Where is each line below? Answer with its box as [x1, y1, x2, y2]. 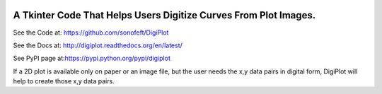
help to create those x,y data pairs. [13, 77, 115, 86]
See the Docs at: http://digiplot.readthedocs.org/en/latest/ [13, 41, 183, 49]
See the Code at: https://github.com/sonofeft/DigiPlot [13, 28, 169, 37]
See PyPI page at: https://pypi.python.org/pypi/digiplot [13, 54, 171, 63]
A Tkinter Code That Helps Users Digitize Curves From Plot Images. [13, 9, 316, 21]
